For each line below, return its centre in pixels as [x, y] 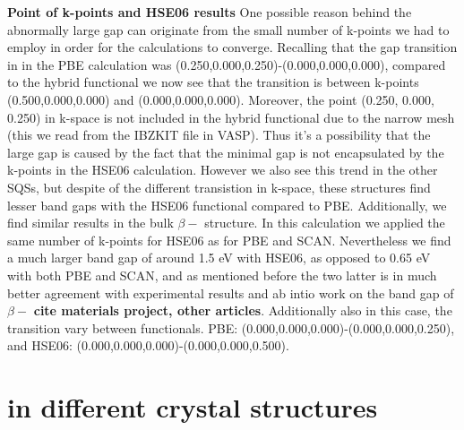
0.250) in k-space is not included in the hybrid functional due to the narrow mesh [231, 117]
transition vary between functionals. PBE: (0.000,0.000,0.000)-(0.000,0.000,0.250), [231, 327]
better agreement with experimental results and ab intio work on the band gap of [231, 292]
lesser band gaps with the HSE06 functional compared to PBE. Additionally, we [227, 205]
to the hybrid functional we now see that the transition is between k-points [213, 82]
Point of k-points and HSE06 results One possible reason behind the [210, 12]
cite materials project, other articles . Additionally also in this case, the [243, 310]
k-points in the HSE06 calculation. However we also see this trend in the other [223, 170]
